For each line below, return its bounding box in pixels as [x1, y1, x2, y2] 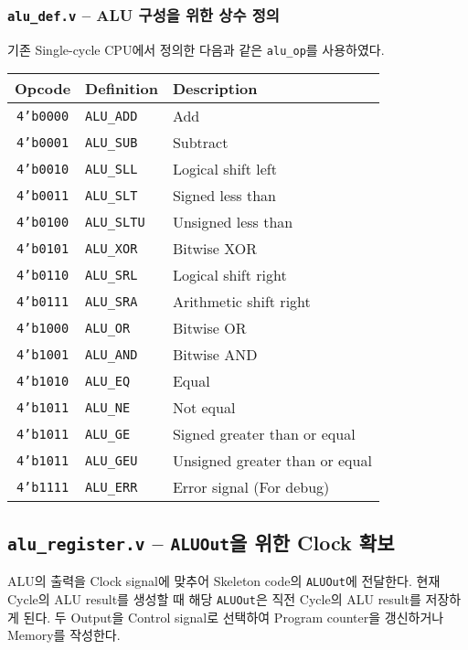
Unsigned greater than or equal [172, 450, 372, 472]
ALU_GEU [85, 453, 138, 468]
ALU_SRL [85, 267, 138, 282]
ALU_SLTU [85, 214, 145, 229]
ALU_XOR [85, 240, 138, 256]
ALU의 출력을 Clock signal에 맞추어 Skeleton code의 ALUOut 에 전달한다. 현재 [7, 571, 441, 591]
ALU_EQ [85, 373, 131, 389]
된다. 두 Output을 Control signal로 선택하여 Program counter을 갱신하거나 [23, 607, 444, 626]
